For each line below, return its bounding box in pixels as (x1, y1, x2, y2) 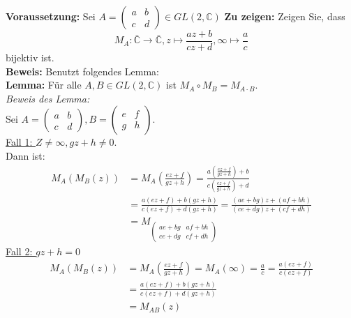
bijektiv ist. (6, 50, 54, 65)
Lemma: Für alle (6, 77, 82, 92)
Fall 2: (6, 244, 33, 259)
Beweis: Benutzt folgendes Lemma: (6, 63, 159, 78)
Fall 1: (6, 135, 33, 149)
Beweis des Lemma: (6, 91, 90, 105)
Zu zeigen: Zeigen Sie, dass (224, 9, 345, 23)
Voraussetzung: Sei (6, 9, 96, 23)
